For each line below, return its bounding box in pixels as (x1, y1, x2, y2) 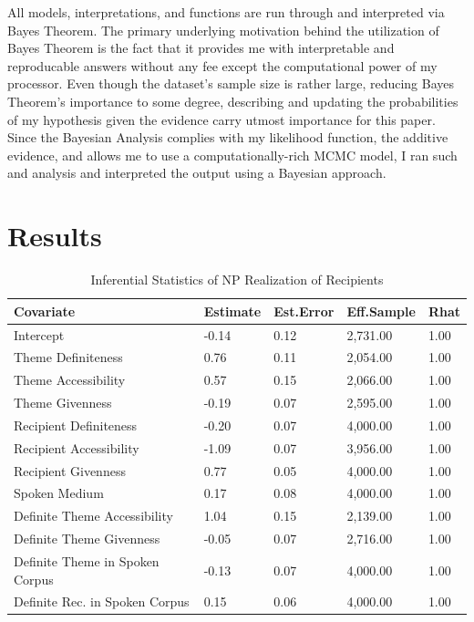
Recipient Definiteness (14, 415, 138, 434)
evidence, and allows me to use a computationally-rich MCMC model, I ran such (7, 145, 458, 164)
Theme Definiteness (14, 347, 123, 367)
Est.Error (273, 301, 335, 320)
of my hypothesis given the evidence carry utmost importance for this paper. (7, 109, 436, 129)
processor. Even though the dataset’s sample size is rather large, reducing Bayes (7, 74, 455, 93)
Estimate (203, 301, 262, 320)
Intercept (14, 325, 65, 344)
